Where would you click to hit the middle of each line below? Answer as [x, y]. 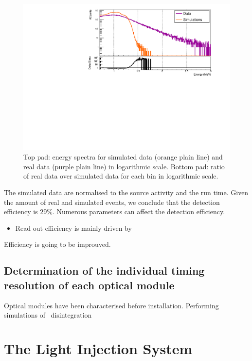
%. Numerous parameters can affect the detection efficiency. [136, 211]
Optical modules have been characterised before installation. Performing [111, 305]
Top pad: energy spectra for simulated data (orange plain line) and [123, 157]
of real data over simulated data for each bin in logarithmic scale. [121, 176]
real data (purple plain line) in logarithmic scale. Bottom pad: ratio [124, 166]
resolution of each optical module [89, 285]
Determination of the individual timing [104, 271]
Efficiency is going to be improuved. [57, 244]
